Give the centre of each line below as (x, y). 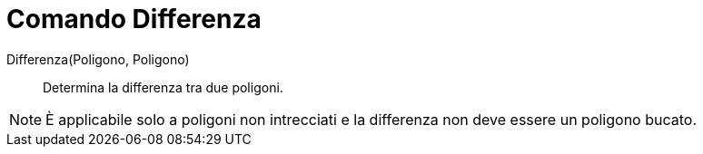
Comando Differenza (134, 19)
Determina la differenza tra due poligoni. (163, 87)
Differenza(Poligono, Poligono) (98, 59)
